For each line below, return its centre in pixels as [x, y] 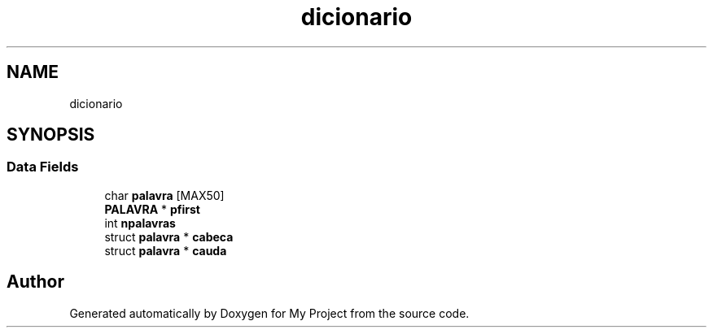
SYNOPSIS [51, 135]
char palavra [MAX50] [164, 195]
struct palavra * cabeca [169, 236]
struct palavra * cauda [166, 250]
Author [35, 282]
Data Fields [43, 167]
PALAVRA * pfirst [152, 209]
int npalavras [140, 223]
